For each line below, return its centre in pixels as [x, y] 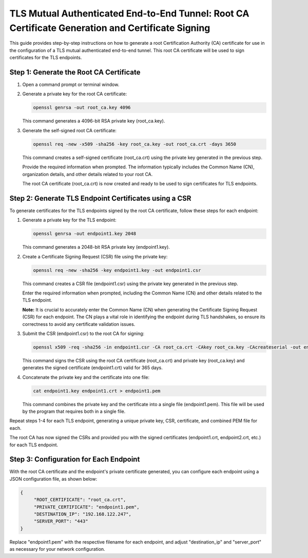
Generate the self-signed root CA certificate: [69, 130]
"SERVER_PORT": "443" [61, 521]
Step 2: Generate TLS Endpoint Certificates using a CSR [100, 198]
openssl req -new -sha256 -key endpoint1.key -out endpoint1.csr [117, 270]
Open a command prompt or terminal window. [71, 84]
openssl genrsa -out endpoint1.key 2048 [84, 234]
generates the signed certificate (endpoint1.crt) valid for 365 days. [92, 368]
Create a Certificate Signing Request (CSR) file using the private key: [95, 256]
